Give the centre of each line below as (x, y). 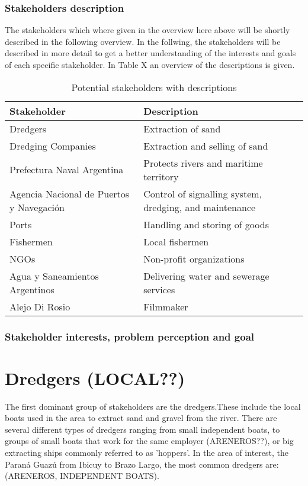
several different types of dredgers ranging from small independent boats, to (142, 429)
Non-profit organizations (194, 258)
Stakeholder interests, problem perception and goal (130, 336)
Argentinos (32, 289)
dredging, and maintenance (200, 207)
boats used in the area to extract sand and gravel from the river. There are (141, 418)
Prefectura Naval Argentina (67, 170)
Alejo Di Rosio (40, 306)
